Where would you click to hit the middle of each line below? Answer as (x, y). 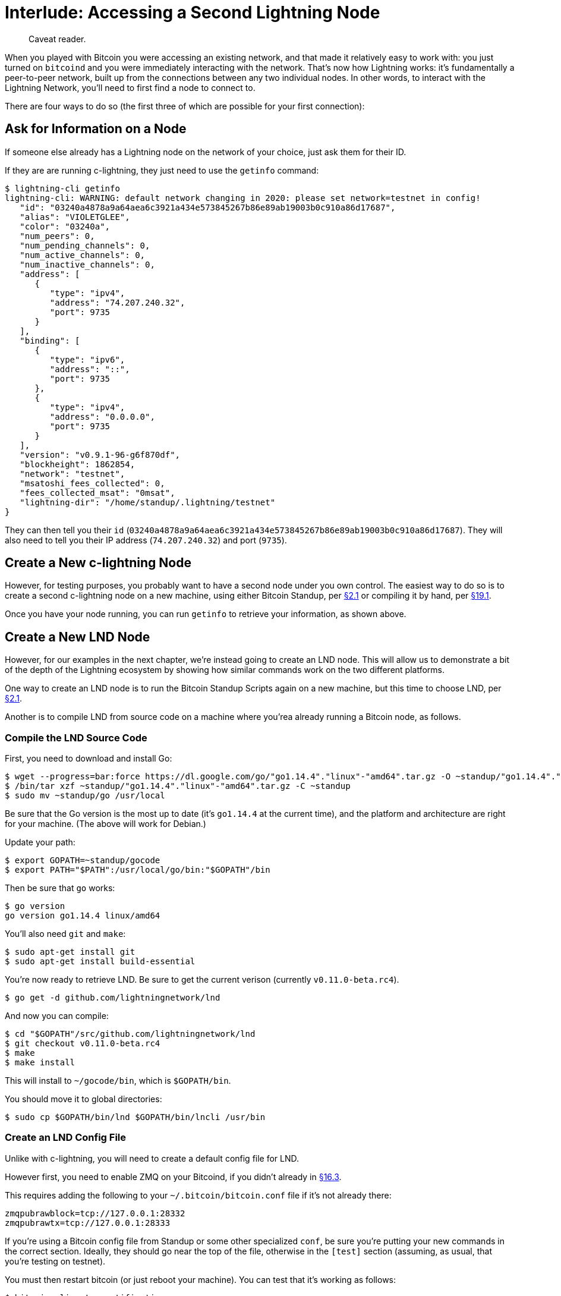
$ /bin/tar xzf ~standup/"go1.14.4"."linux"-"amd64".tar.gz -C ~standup (178, 786)
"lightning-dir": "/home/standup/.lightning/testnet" (148, 502)
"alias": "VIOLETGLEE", (75, 217)
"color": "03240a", (65, 226)
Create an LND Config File (66, 1138)
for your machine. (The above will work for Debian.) (105, 824)
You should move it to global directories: (83, 1099)
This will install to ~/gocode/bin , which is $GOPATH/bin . (118, 1081)
